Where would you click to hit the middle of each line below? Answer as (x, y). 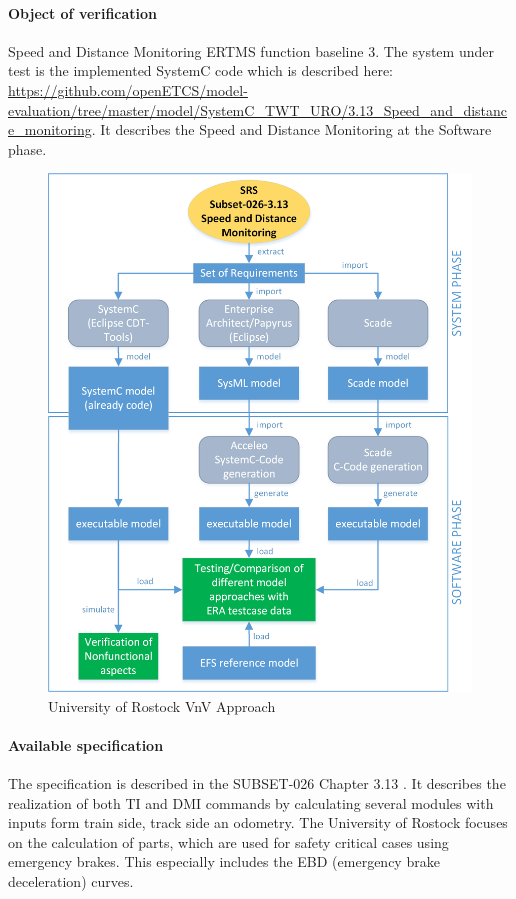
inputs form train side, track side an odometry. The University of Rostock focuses (258, 822)
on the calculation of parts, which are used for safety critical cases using (228, 841)
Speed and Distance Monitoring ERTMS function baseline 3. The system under (251, 50)
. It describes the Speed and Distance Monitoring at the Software (291, 129)
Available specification (86, 744)
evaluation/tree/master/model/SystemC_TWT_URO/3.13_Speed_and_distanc (258, 109)
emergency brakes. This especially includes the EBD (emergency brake (224, 861)
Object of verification (83, 12)
